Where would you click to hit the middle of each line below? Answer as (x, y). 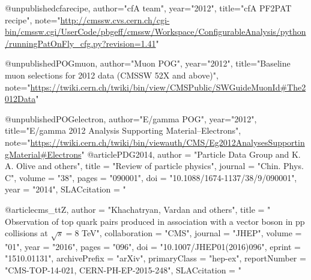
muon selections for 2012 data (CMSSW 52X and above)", (112, 75)
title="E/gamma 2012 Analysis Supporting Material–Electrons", (123, 130)
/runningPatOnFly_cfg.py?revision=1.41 (80, 43)
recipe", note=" (33, 19)
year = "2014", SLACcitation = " (65, 189)
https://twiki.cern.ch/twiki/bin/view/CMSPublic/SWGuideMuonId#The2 (168, 87)
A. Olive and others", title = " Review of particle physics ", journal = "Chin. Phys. (154, 166)
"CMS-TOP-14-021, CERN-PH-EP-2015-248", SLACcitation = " (123, 270)
